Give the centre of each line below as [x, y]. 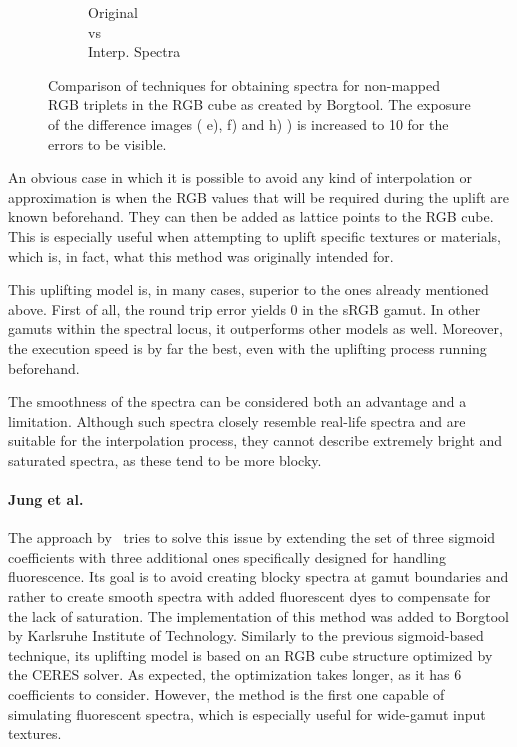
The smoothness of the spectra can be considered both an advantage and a [237, 401]
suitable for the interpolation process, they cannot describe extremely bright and [255, 440]
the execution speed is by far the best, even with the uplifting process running [247, 347]
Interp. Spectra [134, 51]
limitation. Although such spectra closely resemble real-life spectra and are [237, 420]
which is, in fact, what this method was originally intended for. [201, 255]
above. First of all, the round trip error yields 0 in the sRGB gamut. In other [244, 308]
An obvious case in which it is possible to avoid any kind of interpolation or [240, 177]
